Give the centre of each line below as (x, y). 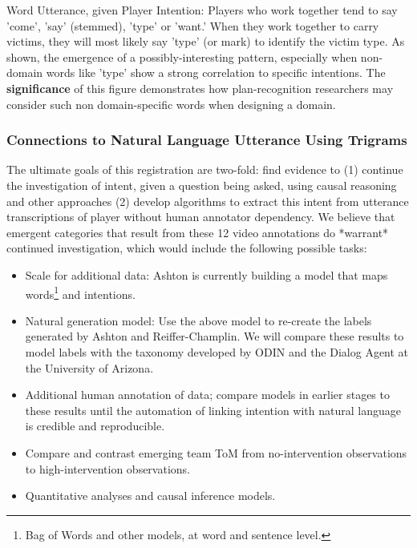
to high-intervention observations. (107, 468)
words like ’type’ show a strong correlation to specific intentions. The (216, 73)
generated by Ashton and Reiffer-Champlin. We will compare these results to (215, 336)
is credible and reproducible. (95, 426)
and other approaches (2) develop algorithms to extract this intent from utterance (208, 201)
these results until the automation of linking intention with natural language (213, 410)
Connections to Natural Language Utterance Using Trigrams (207, 140)
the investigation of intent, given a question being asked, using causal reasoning (202, 185)
